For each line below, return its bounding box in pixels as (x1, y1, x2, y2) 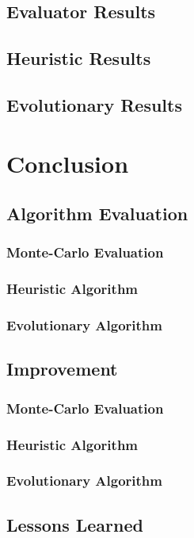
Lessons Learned (6, 512, 143, 536)
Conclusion (6, 147, 129, 179)
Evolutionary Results (6, 92, 182, 116)
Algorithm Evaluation (6, 201, 188, 226)
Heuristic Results (6, 46, 151, 71)
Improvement (6, 357, 118, 381)
